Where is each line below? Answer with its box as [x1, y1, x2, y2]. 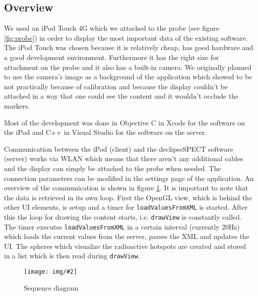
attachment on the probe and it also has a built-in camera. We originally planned [4, 61, 252, 72]
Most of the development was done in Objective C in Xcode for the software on [4, 117, 245, 127]
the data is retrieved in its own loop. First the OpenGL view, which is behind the [4, 192, 252, 202]
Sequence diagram [24, 282, 79, 293]
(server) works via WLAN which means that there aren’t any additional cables [4, 153, 243, 164]
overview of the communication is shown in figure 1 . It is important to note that [4, 182, 248, 193]
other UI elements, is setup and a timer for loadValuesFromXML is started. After [4, 202, 248, 212]
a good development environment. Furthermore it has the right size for [4, 52, 219, 62]
